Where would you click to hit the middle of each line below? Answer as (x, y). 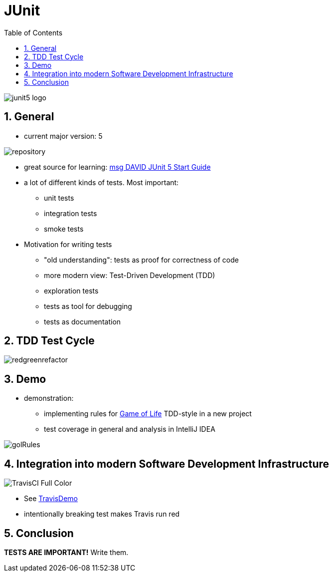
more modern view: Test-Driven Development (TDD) (130, 275)
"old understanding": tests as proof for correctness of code (141, 260)
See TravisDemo (51, 499)
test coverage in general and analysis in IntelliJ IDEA (130, 429)
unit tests (59, 198)
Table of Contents (33, 32)
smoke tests (64, 229)
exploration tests (71, 290)
